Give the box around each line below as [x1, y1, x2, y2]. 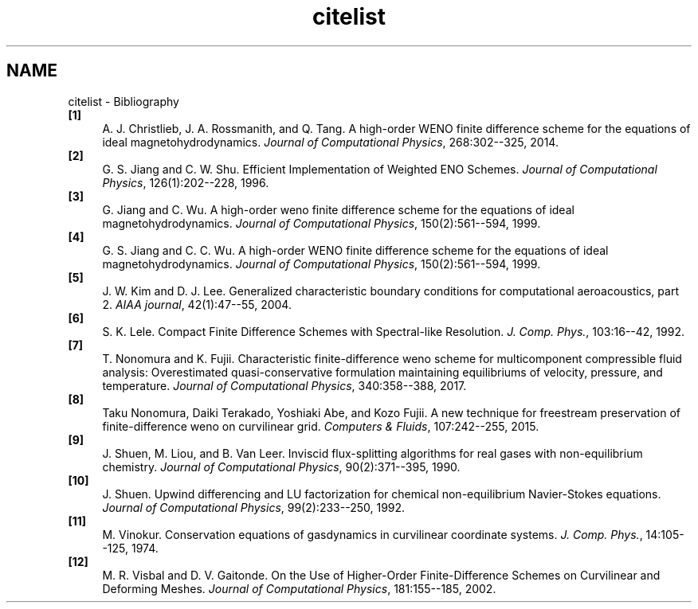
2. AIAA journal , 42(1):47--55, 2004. [102, 297, 292, 311]
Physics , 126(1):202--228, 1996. [102, 175, 269, 189]
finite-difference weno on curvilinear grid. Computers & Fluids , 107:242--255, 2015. [102, 419, 539, 433]
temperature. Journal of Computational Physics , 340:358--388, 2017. [102, 378, 467, 392]
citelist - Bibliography [68, 94, 179, 108]
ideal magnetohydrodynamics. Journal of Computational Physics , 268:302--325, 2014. [102, 135, 559, 149]
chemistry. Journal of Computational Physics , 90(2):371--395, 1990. [102, 459, 461, 474]
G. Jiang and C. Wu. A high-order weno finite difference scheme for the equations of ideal [102, 202, 574, 217]
